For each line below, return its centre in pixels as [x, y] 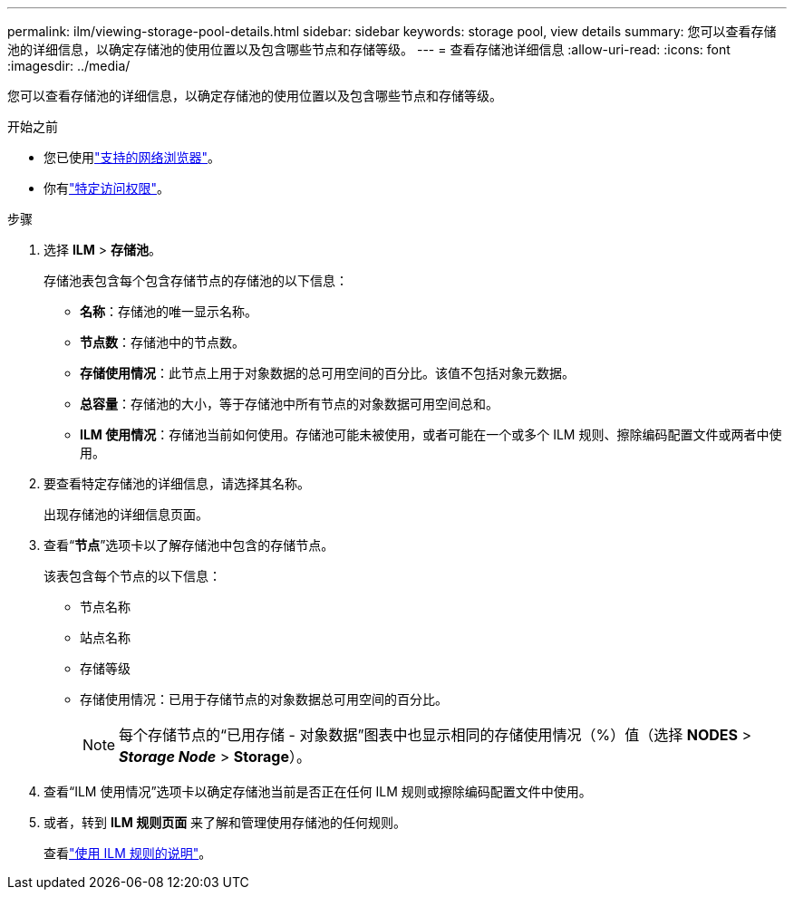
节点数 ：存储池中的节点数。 [162, 342]
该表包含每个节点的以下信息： [132, 576]
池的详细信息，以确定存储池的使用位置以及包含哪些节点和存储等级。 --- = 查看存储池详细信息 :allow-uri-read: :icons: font [369, 49]
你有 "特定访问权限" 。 [107, 188]
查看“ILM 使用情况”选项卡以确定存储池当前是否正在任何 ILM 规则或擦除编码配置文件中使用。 [318, 791]
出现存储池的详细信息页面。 [126, 514]
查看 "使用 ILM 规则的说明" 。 [128, 853]
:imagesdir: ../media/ [69, 66]
